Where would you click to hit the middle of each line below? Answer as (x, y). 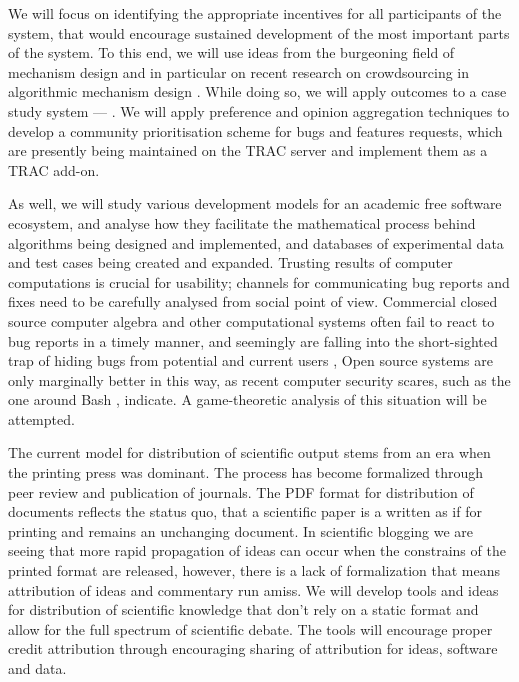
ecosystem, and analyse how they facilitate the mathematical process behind (242, 222)
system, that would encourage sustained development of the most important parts (259, 32)
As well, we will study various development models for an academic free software (255, 203)
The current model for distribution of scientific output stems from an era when (249, 452)
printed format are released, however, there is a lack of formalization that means (254, 570)
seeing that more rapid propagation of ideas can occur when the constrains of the (257, 550)
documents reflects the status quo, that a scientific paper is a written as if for (245, 511)
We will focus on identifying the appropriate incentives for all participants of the (255, 13)
